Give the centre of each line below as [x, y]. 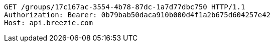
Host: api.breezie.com [49, 23]
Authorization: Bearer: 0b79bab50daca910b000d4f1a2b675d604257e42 [138, 15]
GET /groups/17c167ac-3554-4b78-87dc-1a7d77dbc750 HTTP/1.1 [125, 7]
